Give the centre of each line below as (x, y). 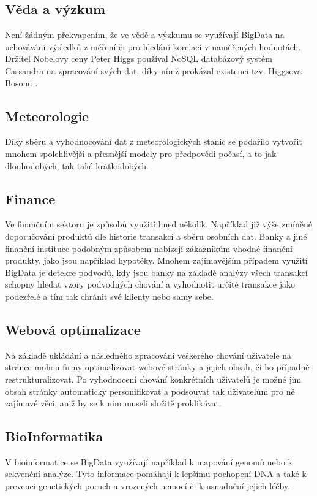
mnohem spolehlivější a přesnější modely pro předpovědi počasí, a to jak (141, 153)
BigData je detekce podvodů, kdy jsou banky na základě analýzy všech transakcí (156, 272)
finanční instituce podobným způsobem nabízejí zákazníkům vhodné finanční (149, 248)
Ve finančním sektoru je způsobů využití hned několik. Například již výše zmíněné (159, 224)
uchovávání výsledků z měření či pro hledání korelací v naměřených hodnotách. (153, 46)
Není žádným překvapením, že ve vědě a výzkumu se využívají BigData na (145, 35)
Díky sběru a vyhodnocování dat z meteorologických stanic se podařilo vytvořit (154, 141)
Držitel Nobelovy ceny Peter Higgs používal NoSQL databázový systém (139, 59)
